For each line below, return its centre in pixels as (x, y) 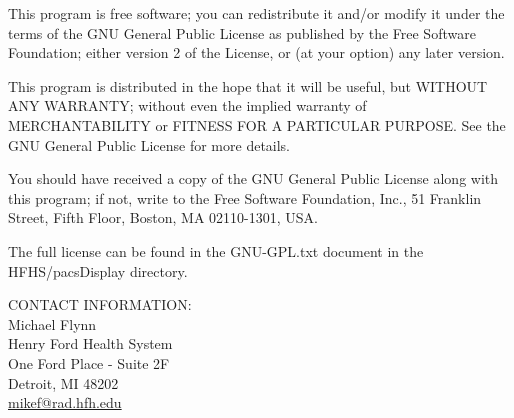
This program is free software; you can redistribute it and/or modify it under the (256, 13)
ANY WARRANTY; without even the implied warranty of (187, 105)
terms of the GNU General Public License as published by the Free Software (242, 32)
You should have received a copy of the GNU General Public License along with (253, 178)
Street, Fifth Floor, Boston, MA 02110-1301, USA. (163, 217)
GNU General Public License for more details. (149, 144)
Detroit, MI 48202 (63, 382)
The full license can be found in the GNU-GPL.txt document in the (216, 250)
